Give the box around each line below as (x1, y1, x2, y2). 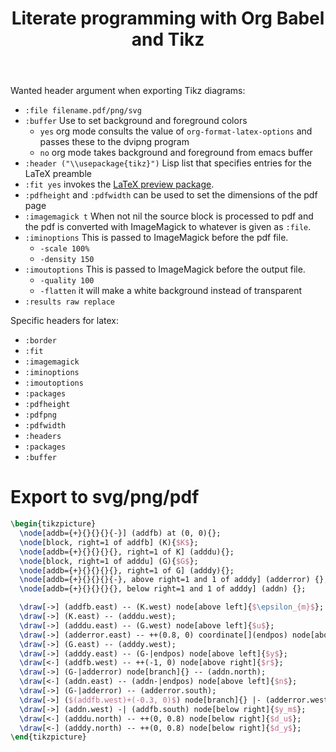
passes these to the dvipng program (39, 136, 190, 148)
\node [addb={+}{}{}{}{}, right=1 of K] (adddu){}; (19, 547, 235, 557)
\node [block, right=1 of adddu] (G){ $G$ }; (19, 556, 199, 566)
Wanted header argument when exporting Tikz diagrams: (10, 85, 246, 97)
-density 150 (39, 255, 95, 265)
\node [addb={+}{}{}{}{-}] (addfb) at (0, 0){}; (19, 528, 222, 538)
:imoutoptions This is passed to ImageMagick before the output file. (24, 263, 306, 276)
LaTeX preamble (24, 168, 92, 180)
